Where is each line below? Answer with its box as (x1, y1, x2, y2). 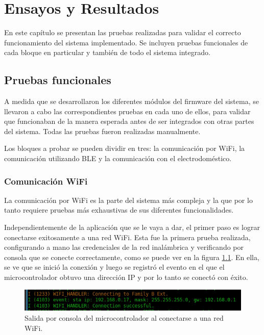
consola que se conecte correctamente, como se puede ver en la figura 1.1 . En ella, (4, 251, 259, 262)
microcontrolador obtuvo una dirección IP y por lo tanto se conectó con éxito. (4, 272, 248, 282)
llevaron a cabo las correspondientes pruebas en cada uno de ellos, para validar (4, 106, 251, 116)
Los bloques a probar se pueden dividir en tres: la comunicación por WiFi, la (4, 143, 245, 153)
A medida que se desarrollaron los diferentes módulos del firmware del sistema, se (4, 96, 259, 107)
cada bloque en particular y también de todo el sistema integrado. (4, 47, 210, 58)
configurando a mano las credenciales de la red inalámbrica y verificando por (4, 242, 244, 252)
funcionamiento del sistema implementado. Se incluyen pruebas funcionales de (4, 37, 248, 47)
